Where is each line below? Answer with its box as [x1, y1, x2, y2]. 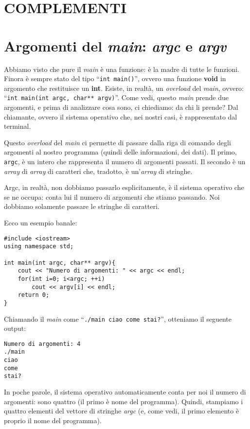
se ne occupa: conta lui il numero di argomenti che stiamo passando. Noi [4, 191, 220, 202]
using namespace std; [4, 243, 74, 250]
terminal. [4, 121, 31, 131]
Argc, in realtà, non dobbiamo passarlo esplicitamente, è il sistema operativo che [4, 182, 244, 192]
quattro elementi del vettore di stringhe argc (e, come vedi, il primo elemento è [4, 406, 239, 416]
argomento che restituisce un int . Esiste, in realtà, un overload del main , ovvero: [4, 83, 244, 93]
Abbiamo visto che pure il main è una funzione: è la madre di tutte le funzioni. [4, 64, 240, 74]
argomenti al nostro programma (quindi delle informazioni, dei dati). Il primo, [4, 147, 237, 157]
